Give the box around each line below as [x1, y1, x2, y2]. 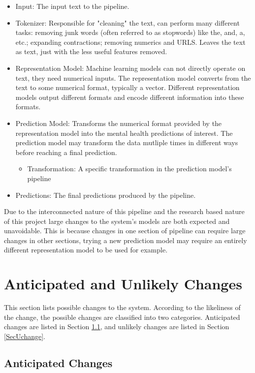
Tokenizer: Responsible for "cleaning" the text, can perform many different [15, 17, 240, 28]
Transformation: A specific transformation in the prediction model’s [27, 163, 232, 174]
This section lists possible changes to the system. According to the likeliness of [4, 302, 241, 312]
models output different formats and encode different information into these [15, 92, 244, 102]
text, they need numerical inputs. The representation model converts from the [15, 72, 251, 83]
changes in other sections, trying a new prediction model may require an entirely [4, 235, 247, 245]
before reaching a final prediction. [15, 147, 117, 157]
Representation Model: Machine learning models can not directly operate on [15, 62, 246, 73]
